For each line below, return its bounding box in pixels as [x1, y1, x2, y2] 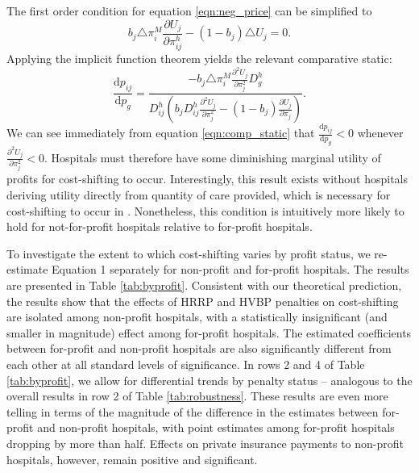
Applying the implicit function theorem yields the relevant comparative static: [6, 50, 392, 67]
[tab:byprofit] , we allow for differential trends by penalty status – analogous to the [6, 371, 413, 388]
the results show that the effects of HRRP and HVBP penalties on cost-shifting [6, 292, 399, 309]
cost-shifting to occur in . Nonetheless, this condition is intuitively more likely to [6, 202, 404, 219]
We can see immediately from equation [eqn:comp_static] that [6, 124, 315, 141]
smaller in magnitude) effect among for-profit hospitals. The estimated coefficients [6, 324, 412, 341]
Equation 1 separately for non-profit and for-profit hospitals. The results [52, 261, 409, 278]
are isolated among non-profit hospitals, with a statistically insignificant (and [6, 308, 388, 325]
